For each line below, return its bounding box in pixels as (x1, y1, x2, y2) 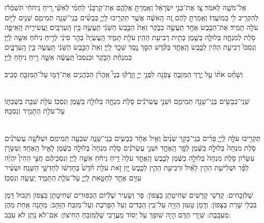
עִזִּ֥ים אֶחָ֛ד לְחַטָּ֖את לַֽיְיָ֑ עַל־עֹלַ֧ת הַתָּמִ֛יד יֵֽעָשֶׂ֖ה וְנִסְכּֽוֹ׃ (5, 172, 141, 182)
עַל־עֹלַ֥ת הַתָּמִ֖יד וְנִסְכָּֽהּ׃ (5, 105, 65, 116)
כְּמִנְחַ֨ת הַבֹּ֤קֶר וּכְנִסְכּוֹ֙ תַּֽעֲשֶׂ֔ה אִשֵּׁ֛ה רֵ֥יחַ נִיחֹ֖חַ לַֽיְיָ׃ (5, 51, 132, 62)
